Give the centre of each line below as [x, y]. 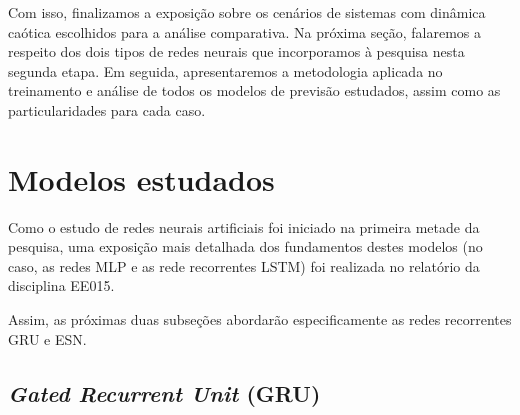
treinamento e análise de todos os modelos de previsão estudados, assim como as [254, 90]
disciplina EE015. [61, 285]
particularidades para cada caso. [107, 109]
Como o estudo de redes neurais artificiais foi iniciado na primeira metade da [244, 226]
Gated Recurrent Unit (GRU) [164, 392]
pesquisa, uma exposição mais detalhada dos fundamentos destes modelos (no [245, 246]
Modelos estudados [141, 178]
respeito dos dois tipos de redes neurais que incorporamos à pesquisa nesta [236, 51]
